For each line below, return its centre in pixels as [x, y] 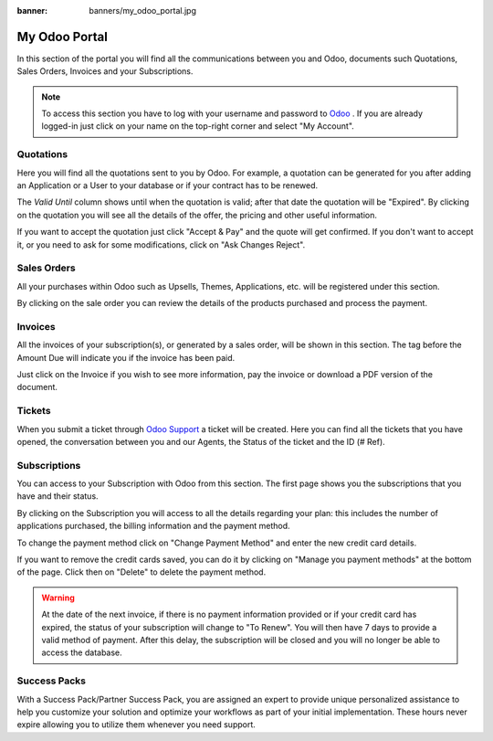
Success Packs [52, 681]
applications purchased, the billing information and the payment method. [154, 526]
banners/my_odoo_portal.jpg [142, 11]
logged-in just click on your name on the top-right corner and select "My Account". [198, 126]
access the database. [82, 652]
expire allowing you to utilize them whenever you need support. [136, 725]
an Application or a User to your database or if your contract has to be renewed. [168, 185]
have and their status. [58, 496]
